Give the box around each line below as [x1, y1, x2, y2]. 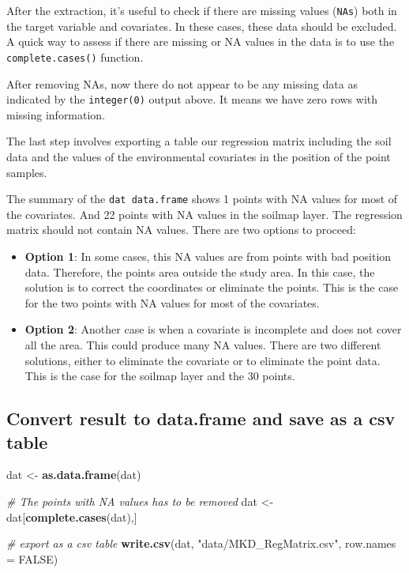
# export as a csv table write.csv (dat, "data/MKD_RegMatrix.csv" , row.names [6, 535, 396, 552]
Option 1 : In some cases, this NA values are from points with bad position [24, 247, 392, 264]
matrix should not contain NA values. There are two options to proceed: [6, 221, 356, 238]
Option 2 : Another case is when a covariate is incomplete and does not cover [24, 321, 402, 337]
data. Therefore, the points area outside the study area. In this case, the [24, 263, 375, 280]
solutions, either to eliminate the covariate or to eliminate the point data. [24, 352, 381, 368]
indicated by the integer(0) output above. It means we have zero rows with [6, 91, 378, 107]
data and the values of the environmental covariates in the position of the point [6, 148, 391, 164]
